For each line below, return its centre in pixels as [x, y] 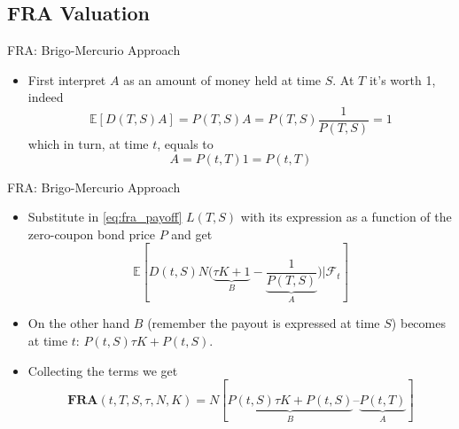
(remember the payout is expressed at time [264, 323]
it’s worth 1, [402, 79]
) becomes [418, 323]
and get [192, 234]
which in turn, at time [88, 144]
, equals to [185, 144]
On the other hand [79, 323]
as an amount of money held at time [222, 79]
